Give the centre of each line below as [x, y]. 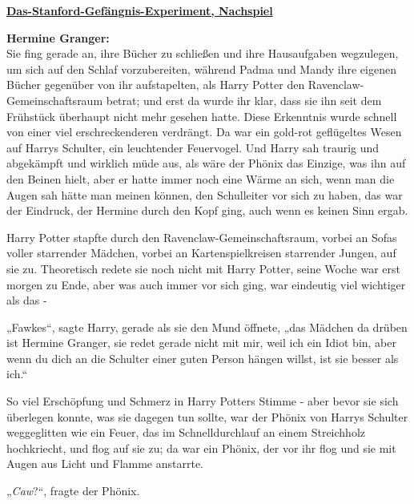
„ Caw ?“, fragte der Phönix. [73, 491]
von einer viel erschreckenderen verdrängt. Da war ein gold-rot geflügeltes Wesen [204, 132]
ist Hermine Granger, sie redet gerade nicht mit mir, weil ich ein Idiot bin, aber [202, 343]
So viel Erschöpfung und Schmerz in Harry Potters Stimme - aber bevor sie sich [203, 401]
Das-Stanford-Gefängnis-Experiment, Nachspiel [140, 10]
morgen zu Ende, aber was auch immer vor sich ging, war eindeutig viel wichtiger [206, 284]
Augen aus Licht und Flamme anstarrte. [105, 464]
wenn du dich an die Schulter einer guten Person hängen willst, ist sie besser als [203, 358]
